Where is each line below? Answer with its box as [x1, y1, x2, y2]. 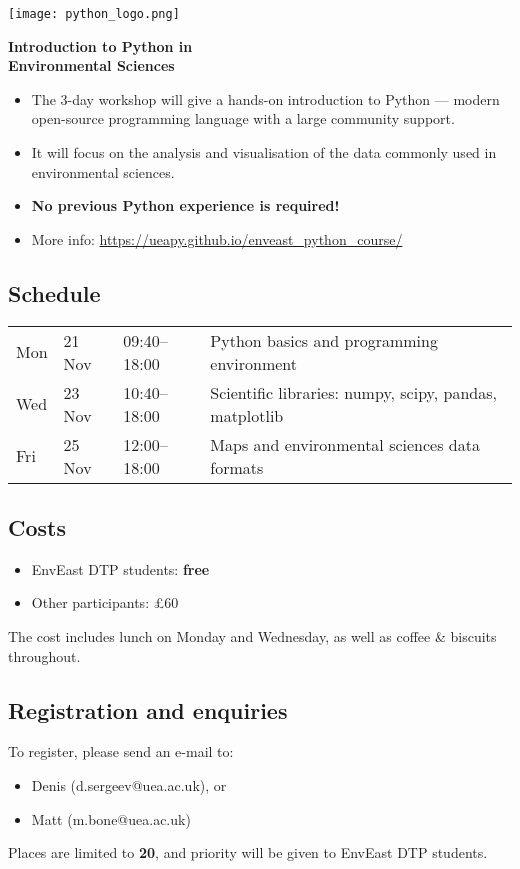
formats [210, 455, 264, 479]
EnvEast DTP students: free [31, 558, 210, 579]
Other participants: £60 [31, 592, 179, 613]
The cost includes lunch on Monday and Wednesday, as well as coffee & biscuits [8, 626, 497, 646]
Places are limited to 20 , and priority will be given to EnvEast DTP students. [8, 842, 488, 863]
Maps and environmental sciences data [210, 432, 480, 456]
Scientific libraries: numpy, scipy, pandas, [210, 380, 497, 404]
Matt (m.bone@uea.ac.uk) [31, 808, 191, 829]
